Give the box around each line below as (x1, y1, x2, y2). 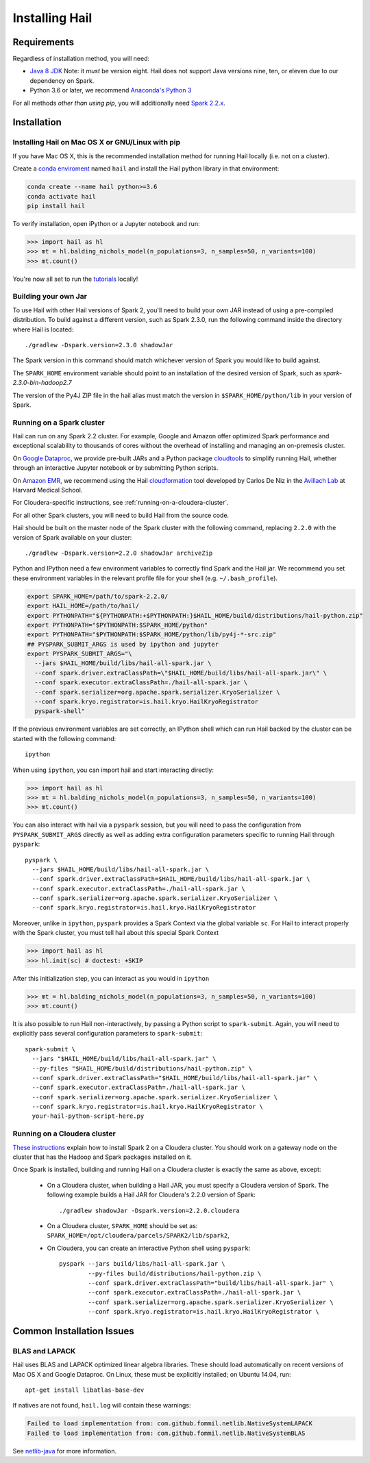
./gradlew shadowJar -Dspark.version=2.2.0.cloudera (59, 1206, 240, 1214)
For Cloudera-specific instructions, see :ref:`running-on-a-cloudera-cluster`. (12, 499, 229, 507)
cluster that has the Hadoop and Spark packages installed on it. (12, 1153, 192, 1161)
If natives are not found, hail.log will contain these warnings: (12, 1401, 191, 1410)
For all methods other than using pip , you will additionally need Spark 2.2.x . (12, 99, 226, 107)
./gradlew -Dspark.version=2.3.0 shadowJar (25, 341, 173, 349)
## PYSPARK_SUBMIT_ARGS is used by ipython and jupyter (27, 640, 219, 648)
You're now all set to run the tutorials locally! (12, 275, 138, 283)
